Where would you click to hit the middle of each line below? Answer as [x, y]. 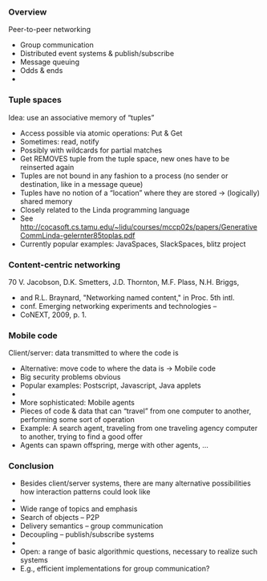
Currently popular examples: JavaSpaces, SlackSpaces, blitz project [133, 244]
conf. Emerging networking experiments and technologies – [118, 306]
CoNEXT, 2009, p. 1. [53, 315]
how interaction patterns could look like [85, 492]
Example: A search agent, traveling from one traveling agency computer [139, 429]
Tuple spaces [35, 100]
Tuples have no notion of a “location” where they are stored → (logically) [140, 193]
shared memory [46, 201]
